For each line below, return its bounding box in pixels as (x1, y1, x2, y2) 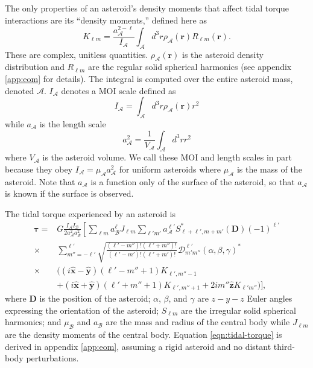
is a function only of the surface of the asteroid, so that (90, 175, 295, 188)
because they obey (5, 163, 73, 176)
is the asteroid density (182, 48, 264, 60)
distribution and (5, 60, 65, 73)
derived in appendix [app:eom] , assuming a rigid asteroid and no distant (5, 340, 271, 352)
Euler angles (247, 292, 292, 305)
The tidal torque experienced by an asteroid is (5, 208, 175, 220)
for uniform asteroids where (119, 163, 221, 176)
